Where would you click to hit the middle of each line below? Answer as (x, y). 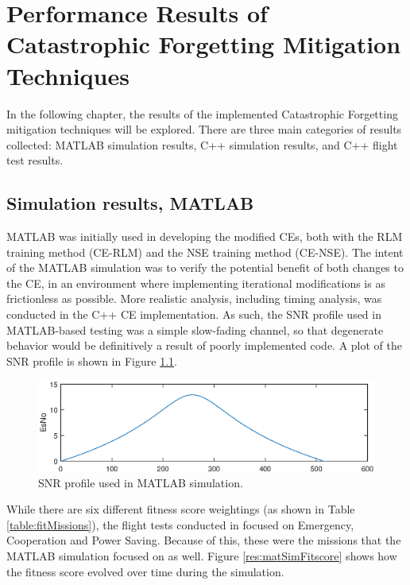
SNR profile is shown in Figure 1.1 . (92, 360)
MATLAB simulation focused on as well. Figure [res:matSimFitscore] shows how (202, 556)
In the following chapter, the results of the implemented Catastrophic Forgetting (202, 113)
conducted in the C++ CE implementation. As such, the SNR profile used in (194, 314)
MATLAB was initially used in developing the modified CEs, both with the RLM (205, 236)
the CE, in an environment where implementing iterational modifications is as (196, 283)
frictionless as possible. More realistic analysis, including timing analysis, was (194, 298)
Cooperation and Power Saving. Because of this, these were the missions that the (204, 540)
